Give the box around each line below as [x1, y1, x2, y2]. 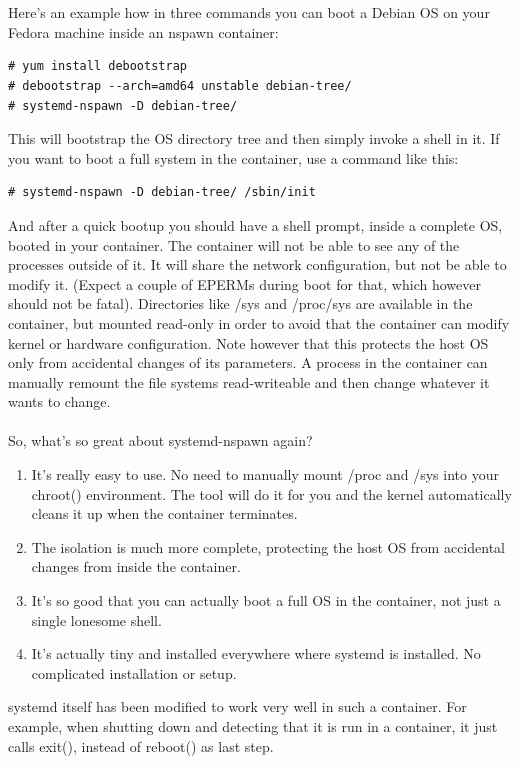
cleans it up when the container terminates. [31, 503, 298, 524]
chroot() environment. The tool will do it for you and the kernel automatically [31, 483, 512, 504]
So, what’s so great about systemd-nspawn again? [8, 430, 313, 451]
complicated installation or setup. [31, 662, 237, 683]
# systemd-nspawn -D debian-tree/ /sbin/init [8, 185, 316, 200]
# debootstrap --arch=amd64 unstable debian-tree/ [8, 78, 352, 93]
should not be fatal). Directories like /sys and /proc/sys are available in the [8, 293, 473, 314]
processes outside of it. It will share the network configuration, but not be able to [8, 254, 507, 275]
